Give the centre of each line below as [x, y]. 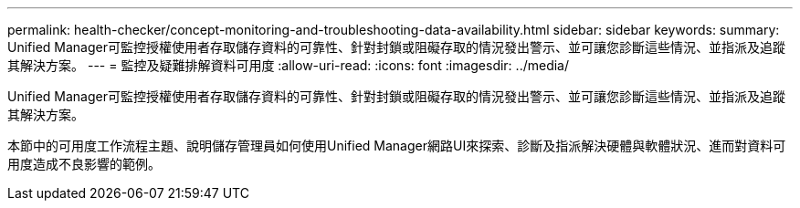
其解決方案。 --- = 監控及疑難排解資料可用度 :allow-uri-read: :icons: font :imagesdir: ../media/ [289, 65]
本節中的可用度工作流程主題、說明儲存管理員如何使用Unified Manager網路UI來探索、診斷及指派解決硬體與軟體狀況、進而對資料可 [397, 146]
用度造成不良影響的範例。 [84, 164]
